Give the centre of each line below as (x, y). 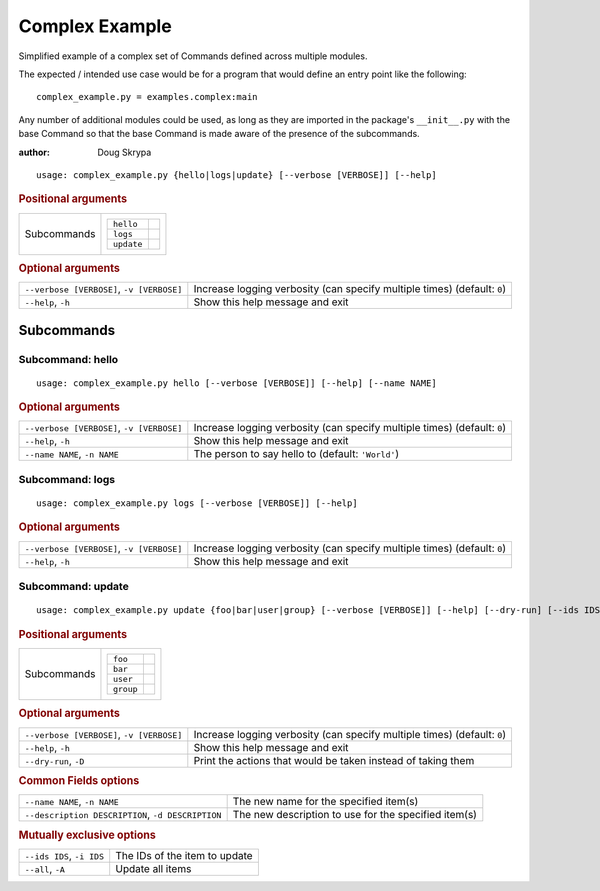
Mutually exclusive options (87, 835)
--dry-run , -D (54, 760)
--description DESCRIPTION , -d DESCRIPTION (123, 815)
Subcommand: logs (67, 479)
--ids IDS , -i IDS (64, 855)
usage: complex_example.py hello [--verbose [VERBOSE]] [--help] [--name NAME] (236, 383)
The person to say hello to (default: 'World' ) (296, 454)
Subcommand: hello (68, 359)
